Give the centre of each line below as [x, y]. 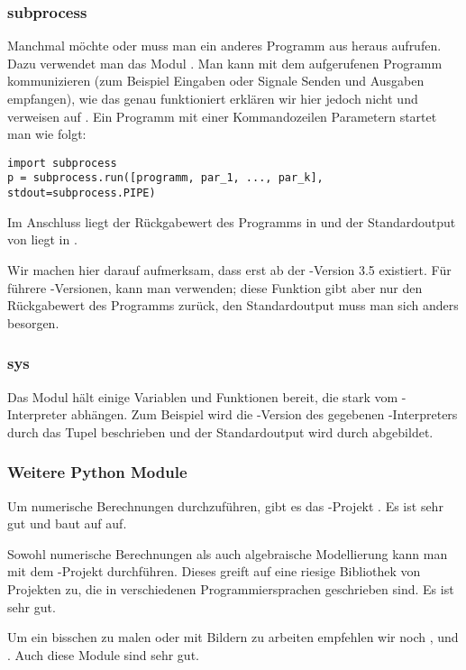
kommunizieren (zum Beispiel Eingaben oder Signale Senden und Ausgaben [216, 81]
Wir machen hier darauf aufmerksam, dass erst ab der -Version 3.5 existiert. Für [229, 269]
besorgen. [33, 322]
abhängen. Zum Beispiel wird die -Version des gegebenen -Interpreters [264, 414]
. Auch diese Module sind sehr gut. [103, 654]
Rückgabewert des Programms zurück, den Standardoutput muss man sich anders [233, 305]
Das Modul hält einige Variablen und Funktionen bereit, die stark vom [203, 396]
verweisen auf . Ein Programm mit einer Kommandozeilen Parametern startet [222, 116]
